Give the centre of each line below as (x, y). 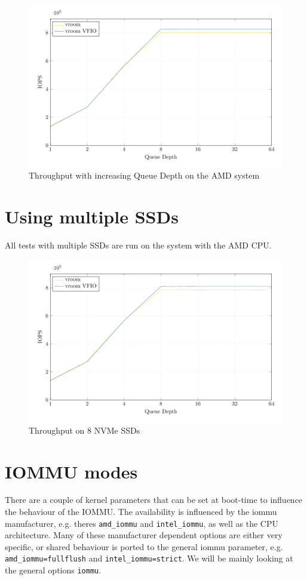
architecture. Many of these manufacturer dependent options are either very (144, 535)
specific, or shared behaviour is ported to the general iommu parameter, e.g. (144, 546)
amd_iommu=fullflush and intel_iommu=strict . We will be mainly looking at (149, 558)
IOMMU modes (71, 471)
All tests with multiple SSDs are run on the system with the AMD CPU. (138, 245)
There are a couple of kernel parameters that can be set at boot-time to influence (154, 500)
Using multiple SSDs (92, 216)
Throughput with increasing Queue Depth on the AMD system (144, 175)
